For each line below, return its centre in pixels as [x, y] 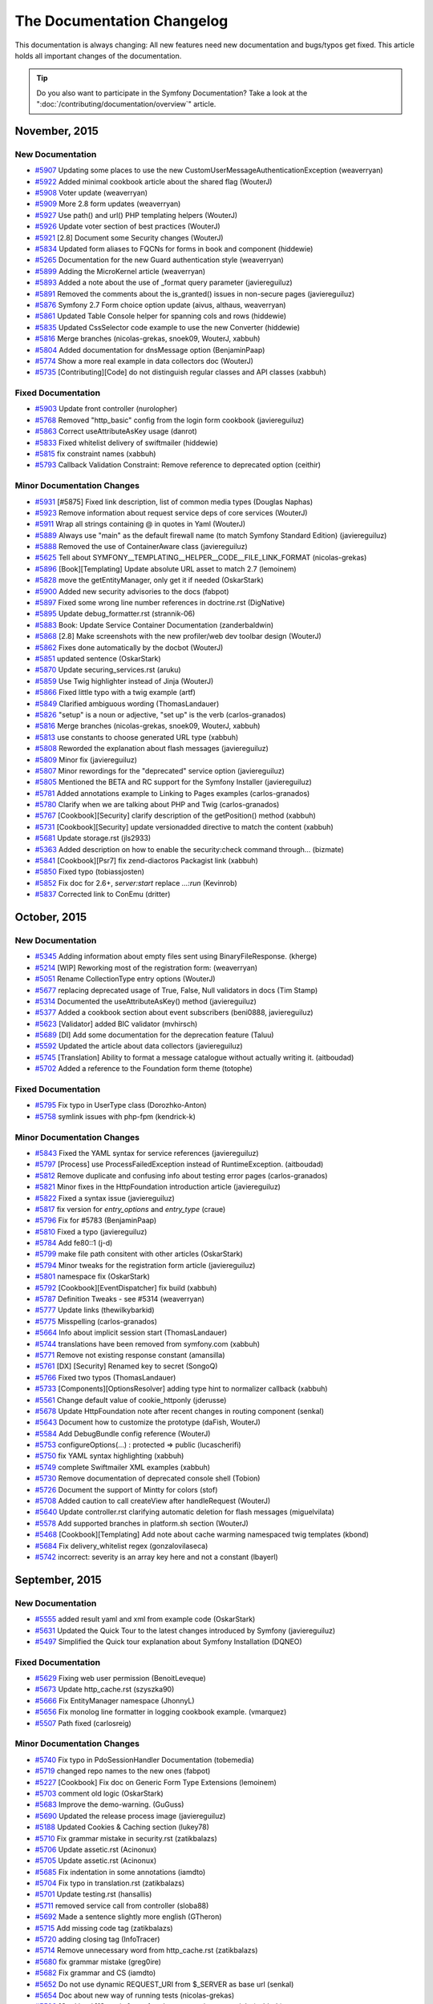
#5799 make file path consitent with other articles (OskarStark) [139, 1254]
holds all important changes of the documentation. [98, 55]
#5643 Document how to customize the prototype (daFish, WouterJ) [148, 1422]
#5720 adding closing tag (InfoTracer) [97, 1939]
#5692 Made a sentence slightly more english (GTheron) [128, 1917]
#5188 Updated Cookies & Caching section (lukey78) [122, 1827]
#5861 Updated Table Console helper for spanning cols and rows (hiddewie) [161, 316]
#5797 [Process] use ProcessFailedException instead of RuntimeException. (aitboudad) [179, 1164]
